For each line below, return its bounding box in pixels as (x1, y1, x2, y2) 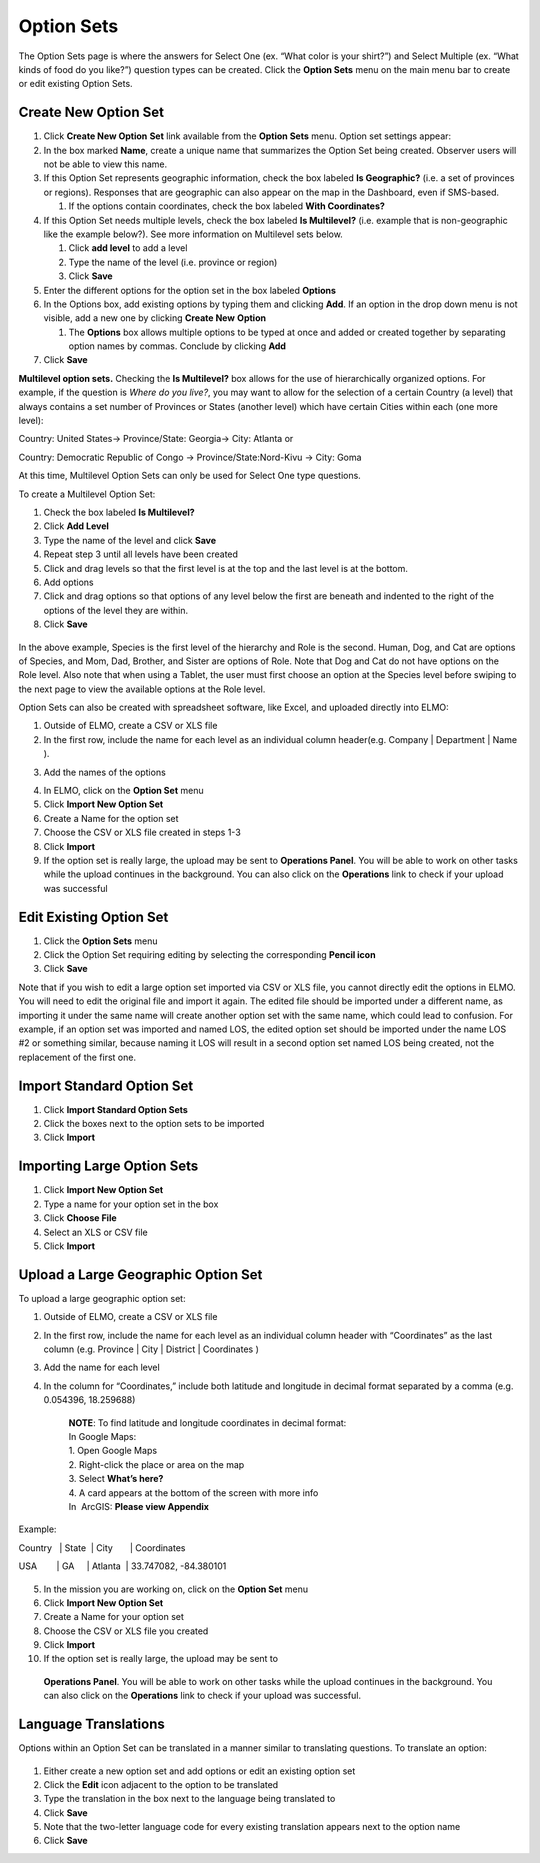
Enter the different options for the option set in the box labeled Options (43, 284, 337, 296)
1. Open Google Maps (68, 1445, 158, 1457)
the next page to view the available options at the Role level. (18, 683, 266, 695)
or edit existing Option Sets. (18, 78, 134, 90)
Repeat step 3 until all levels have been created (43, 548, 239, 560)
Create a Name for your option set (43, 1611, 185, 1623)
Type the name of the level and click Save (43, 534, 217, 546)
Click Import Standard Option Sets (43, 1103, 189, 1115)
